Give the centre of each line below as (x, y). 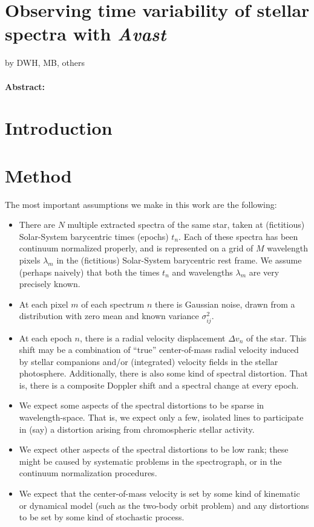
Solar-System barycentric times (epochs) (94, 236)
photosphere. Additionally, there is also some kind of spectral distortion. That (163, 373)
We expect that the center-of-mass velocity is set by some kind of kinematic (159, 493)
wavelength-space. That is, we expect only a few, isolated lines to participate (161, 417)
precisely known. (50, 284)
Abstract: (25, 86)
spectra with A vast (86, 34)
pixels (30, 260)
